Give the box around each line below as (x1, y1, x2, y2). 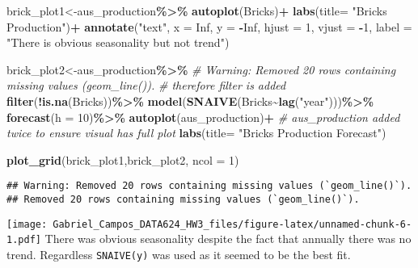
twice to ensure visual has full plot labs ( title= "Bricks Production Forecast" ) (6, 124, 386, 141)
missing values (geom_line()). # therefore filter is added (6, 77, 286, 94)
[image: (6, 218, 48, 230)
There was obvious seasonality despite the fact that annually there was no (44, 230, 412, 247)
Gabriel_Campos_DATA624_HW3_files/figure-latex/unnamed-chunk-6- (53, 218, 412, 230)
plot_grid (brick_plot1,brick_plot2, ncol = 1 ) (6, 151, 239, 168)
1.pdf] (6, 234, 41, 246)
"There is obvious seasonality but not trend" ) (6, 34, 230, 51)
